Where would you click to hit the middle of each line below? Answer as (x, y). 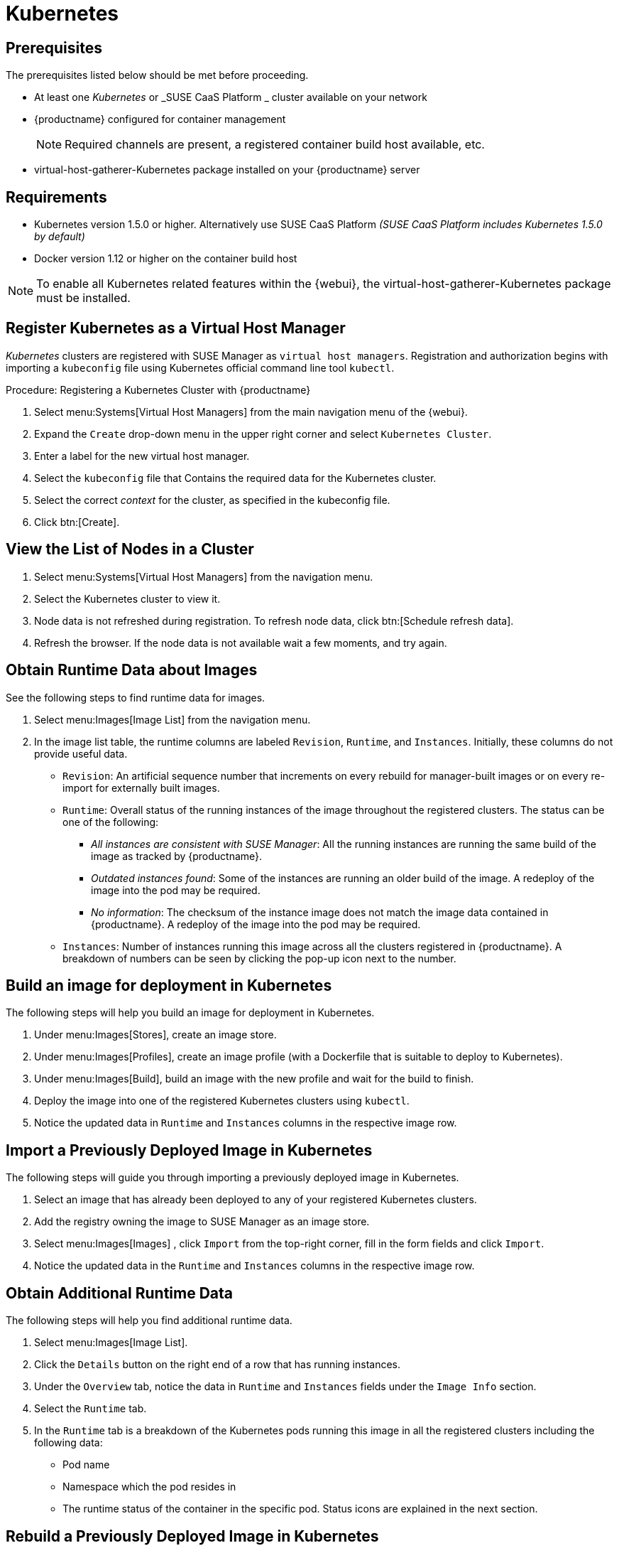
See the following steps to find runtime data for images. (136, 697)
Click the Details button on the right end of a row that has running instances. (217, 1365)
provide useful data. (81, 753)
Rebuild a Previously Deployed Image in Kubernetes (192, 1536)
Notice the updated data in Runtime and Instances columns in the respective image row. (246, 1123)
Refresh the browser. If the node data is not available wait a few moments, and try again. (241, 643)
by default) (60, 237)
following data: (69, 1443)
